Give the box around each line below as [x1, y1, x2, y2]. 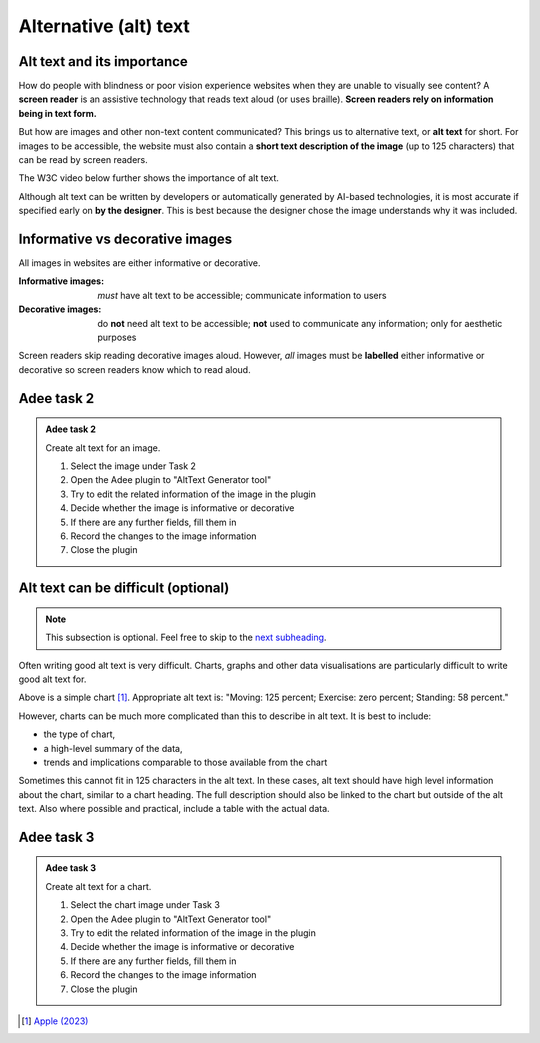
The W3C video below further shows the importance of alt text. [18, 172, 280, 184]
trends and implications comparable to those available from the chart [43, 756, 328, 768]
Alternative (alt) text [18, 15, 190, 37]
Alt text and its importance [18, 53, 189, 70]
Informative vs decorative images [18, 231, 233, 247]
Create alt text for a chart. [45, 880, 152, 892]
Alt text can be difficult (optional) [18, 580, 230, 597]
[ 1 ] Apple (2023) [21, 1015, 89, 1027]
